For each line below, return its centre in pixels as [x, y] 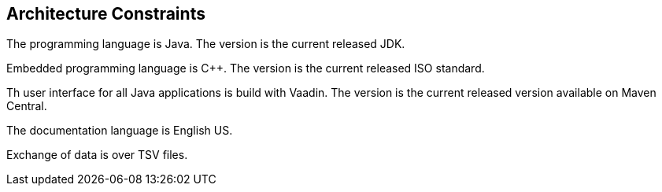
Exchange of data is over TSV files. [97, 155]
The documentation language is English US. [120, 131]
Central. [27, 106]
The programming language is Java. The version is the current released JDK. [206, 44]
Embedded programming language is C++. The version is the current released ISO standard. [246, 68]
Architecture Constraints [106, 14]
